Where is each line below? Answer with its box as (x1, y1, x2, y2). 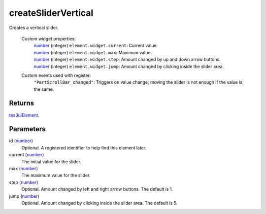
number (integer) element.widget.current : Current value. (33, 42, 158, 49)
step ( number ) (9, 179, 38, 185)
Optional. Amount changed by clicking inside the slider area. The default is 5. (21, 200, 178, 206)
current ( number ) (9, 152, 44, 158)
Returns (9, 99, 34, 107)
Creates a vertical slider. (9, 25, 59, 31)
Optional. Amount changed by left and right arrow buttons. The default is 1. (21, 186, 173, 192)
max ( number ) (9, 166, 38, 172)
